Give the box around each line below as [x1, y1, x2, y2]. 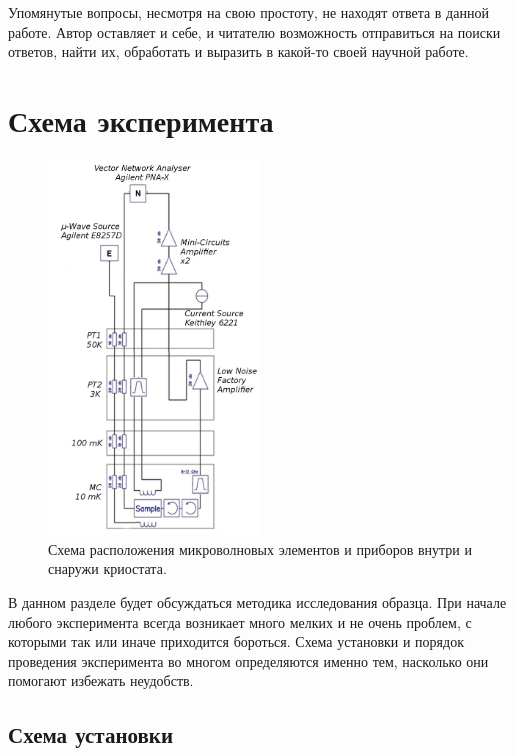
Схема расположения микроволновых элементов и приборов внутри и [48, 538, 472, 559]
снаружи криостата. [48, 558, 167, 579]
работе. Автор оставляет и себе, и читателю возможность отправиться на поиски [8, 21, 501, 42]
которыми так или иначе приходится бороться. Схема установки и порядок [8, 631, 464, 652]
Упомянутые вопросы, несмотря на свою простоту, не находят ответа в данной [8, 2, 489, 22]
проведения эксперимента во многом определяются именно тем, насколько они [8, 650, 489, 671]
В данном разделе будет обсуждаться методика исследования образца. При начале [8, 591, 507, 612]
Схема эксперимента [8, 99, 274, 140]
